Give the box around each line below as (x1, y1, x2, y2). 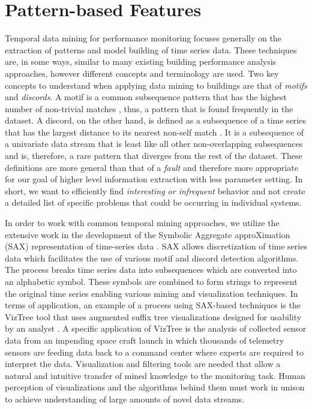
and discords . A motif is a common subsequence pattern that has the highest (5, 91, 287, 103)
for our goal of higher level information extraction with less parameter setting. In (5, 173, 303, 185)
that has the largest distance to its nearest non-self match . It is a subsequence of (5, 125, 304, 138)
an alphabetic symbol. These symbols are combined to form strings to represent (5, 275, 298, 287)
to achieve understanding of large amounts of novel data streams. (5, 392, 245, 405)
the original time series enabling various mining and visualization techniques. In (5, 287, 298, 299)
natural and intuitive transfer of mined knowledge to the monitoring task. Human (5, 369, 305, 381)
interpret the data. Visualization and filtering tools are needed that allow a (5, 357, 281, 370)
